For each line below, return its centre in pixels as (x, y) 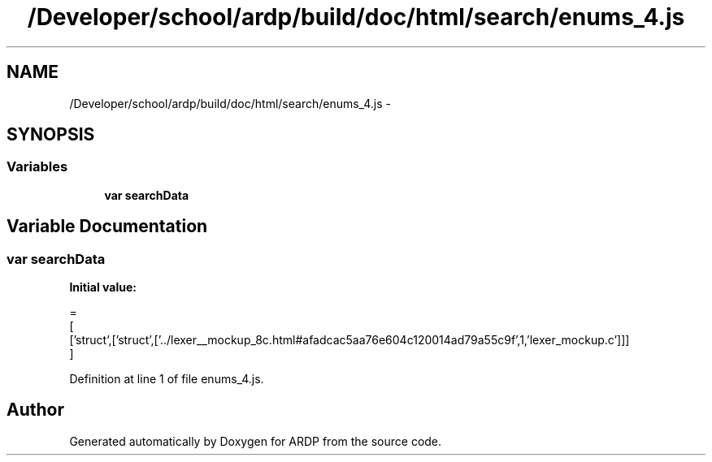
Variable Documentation (107, 227)
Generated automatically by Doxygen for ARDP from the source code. (256, 441)
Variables (37, 167)
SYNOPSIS (51, 135)
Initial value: (103, 287)
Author (35, 410)
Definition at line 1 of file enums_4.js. (167, 379)
